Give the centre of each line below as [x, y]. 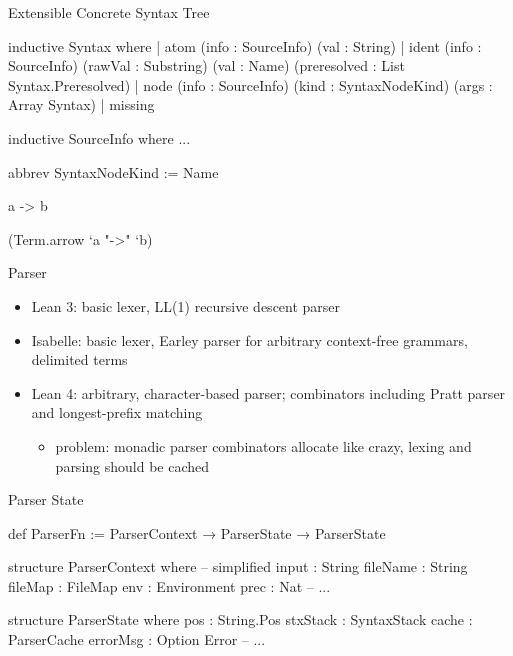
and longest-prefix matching [117, 412]
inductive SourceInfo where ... [99, 137]
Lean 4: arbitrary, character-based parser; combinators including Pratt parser [268, 392]
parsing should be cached [132, 465]
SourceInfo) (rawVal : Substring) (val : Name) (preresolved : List [206, 65]
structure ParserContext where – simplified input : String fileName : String [238, 566]
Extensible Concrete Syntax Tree [109, 12]
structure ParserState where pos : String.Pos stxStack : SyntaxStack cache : [240, 619]
